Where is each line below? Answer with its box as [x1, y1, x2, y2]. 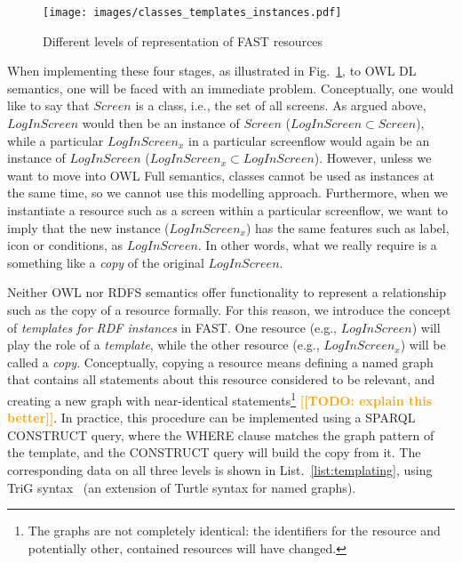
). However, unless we [314, 149, 432, 167]
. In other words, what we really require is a [197, 236, 437, 254]
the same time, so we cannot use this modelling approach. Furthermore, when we [7, 183, 449, 202]
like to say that [7, 96, 90, 115]
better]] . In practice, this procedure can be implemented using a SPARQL [7, 408, 416, 427]
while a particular [7, 131, 104, 149]
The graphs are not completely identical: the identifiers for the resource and [28, 521, 441, 540]
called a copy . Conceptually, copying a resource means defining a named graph [7, 352, 434, 371]
